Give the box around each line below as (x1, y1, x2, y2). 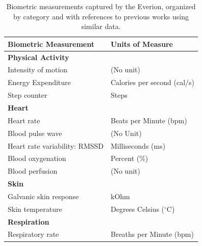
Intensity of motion (8, 64, 68, 75)
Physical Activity (8, 51, 69, 62)
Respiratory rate (8, 229, 59, 239)
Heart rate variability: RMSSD (8, 140, 104, 151)
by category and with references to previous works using (13, 11, 189, 21)
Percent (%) (110, 153, 148, 163)
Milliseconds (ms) (110, 140, 166, 151)
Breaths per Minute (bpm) (110, 229, 194, 239)
